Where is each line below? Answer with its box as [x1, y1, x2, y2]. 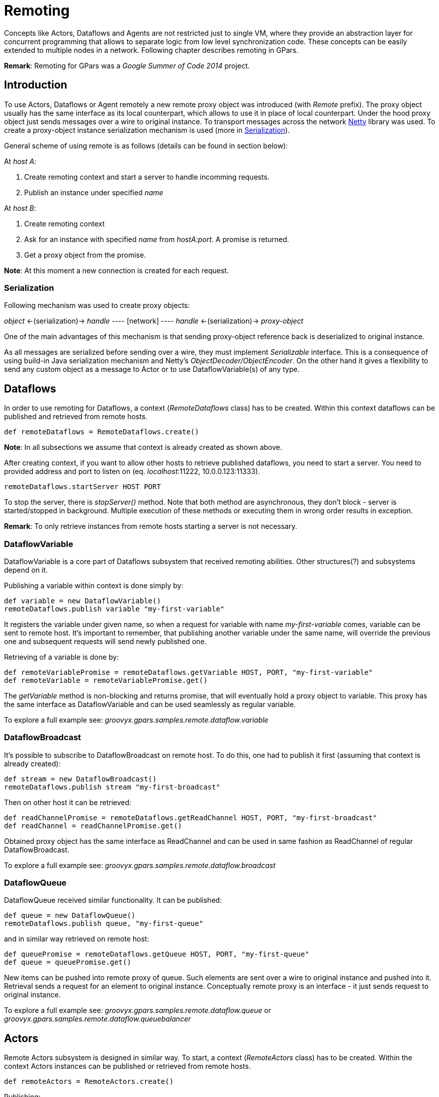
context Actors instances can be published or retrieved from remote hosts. [4, 1062, 251, 1071]
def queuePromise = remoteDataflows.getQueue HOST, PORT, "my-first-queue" [4, 950, 309, 959]
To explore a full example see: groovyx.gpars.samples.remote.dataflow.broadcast [4, 860, 276, 870]
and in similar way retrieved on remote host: [4, 934, 149, 944]
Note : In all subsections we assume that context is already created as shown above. [4, 443, 283, 452]
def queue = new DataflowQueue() [4, 911, 136, 920]
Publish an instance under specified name [24, 188, 163, 197]
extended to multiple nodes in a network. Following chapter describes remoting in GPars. [4, 45, 299, 54]
